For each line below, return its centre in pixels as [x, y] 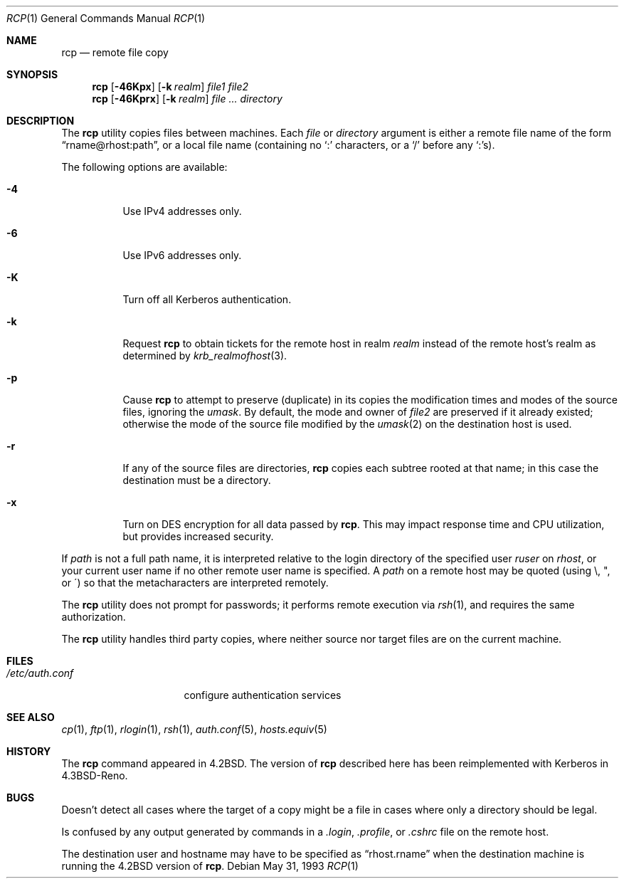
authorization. [94, 617]
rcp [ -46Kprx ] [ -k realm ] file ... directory [187, 99]
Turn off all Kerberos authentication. [207, 299]
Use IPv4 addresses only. [182, 211]
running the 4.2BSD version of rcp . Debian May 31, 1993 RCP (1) [210, 866]
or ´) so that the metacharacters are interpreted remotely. [195, 583]
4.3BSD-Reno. [95, 775]
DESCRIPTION [41, 121]
